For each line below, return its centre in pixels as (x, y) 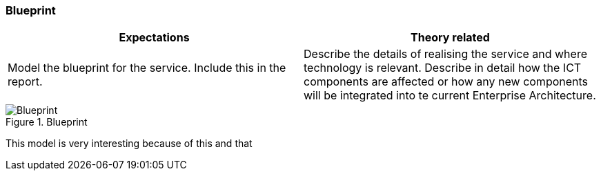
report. (25, 82)
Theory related (450, 38)
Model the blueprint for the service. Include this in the (147, 68)
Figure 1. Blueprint (47, 122)
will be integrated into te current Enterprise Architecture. (450, 96)
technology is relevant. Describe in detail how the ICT (443, 68)
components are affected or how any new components (446, 82)
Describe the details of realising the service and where (445, 54)
